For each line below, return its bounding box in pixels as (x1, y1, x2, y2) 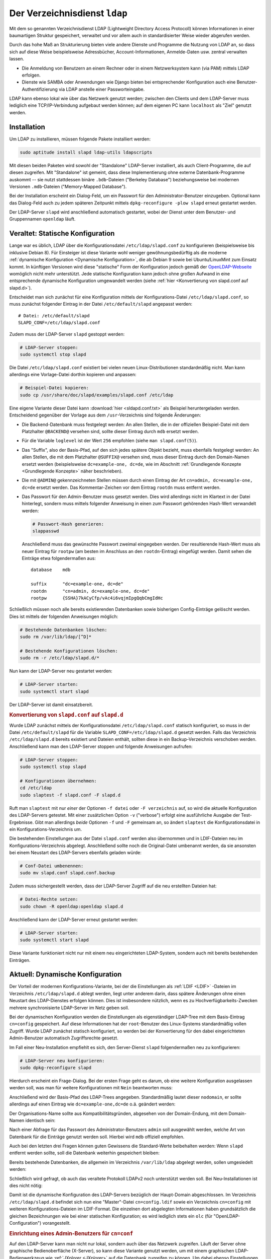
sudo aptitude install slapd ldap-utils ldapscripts (20, 149, 153, 155)
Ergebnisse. (9, 819, 34, 825)
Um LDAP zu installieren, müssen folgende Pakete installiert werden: (9, 136, 151, 142)
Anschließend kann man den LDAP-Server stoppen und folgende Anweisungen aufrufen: (9, 743, 193, 749)
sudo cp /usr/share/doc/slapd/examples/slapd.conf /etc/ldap (20, 392, 174, 398)
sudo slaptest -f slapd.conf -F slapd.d (20, 792, 120, 798)
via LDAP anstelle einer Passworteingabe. (58, 86, 145, 92)
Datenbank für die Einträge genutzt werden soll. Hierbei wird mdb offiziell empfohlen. (9, 1134, 185, 1140)
